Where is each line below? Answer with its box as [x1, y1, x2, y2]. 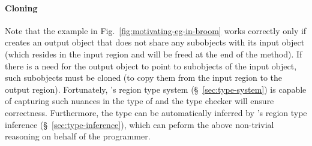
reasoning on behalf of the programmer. [5, 130, 151, 142]
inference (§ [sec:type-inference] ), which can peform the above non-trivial [5, 118, 274, 130]
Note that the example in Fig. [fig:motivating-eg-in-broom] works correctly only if [5, 24, 307, 36]
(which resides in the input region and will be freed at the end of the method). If [5, 47, 302, 60]
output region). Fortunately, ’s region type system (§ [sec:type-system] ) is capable [5, 83, 307, 95]
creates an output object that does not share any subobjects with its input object [5, 36, 305, 48]
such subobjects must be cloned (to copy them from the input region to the [5, 71, 282, 84]
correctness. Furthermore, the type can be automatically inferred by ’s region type [5, 106, 307, 118]
